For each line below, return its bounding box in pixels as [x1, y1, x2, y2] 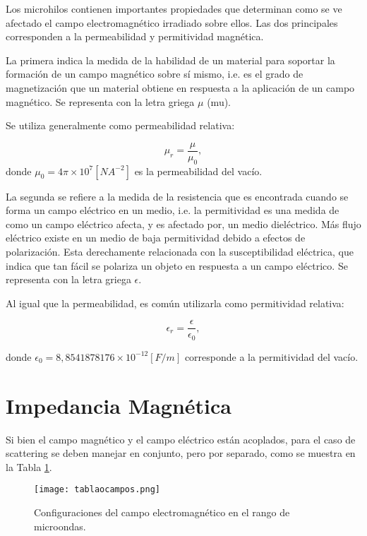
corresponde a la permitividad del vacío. [184, 349, 359, 364]
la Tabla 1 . [6, 459, 52, 474]
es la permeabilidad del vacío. [134, 163, 263, 178]
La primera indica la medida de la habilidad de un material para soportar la [6, 52, 335, 67]
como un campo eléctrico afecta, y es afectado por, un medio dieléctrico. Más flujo [6, 216, 361, 231]
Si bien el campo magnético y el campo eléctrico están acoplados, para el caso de [6, 431, 356, 446]
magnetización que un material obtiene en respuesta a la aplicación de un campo [6, 80, 355, 95]
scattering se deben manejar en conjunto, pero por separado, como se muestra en [6, 446, 356, 460]
